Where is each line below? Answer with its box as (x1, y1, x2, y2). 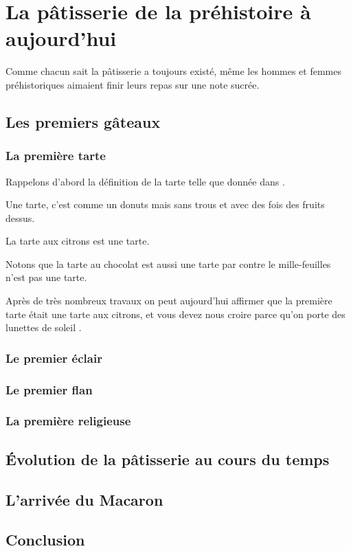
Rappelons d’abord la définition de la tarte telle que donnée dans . (5, 174, 285, 188)
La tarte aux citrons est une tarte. (5, 234, 150, 248)
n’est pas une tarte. (5, 270, 87, 284)
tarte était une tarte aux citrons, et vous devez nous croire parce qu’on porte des (5, 306, 346, 321)
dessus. (5, 210, 35, 225)
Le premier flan (5, 381, 93, 398)
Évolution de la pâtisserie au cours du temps (5, 448, 330, 469)
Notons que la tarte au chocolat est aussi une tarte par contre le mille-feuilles (5, 256, 331, 271)
